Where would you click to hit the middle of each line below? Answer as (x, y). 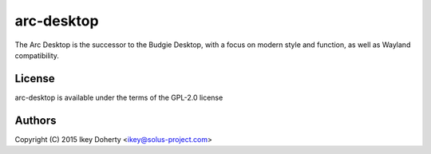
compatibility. (37, 55)
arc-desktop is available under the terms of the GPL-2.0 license (119, 97)
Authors (36, 120)
